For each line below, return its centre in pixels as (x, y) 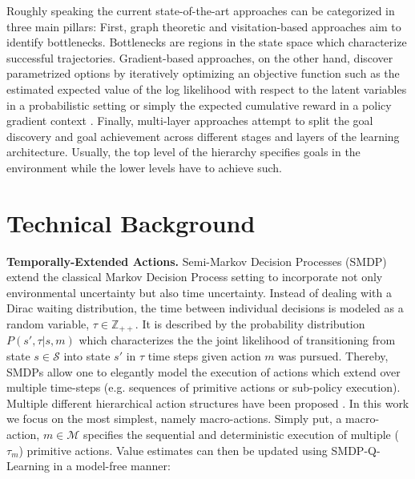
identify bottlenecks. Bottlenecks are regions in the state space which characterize (207, 42)
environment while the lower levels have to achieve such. (144, 167)
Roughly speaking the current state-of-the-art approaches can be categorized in (201, 10)
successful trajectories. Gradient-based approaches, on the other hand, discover (200, 57)
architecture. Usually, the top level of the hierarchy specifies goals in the (183, 152)
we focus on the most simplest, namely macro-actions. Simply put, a (174, 419)
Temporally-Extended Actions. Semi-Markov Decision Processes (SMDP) (197, 261)
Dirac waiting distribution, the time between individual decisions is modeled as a (205, 308)
